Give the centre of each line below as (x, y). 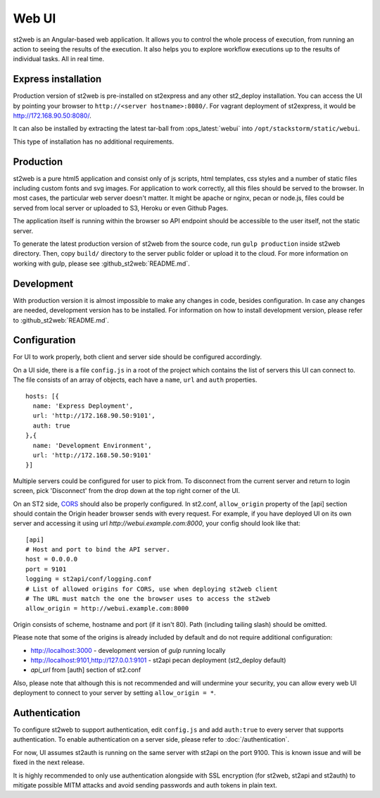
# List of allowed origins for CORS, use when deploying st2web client (152, 589)
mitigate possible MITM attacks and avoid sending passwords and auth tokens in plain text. (145, 785)
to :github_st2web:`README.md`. (61, 320)
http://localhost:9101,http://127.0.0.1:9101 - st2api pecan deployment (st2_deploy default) (158, 660)
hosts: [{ (42, 396)
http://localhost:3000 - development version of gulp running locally (128, 650)
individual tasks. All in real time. (59, 59)
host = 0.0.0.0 (52, 559)
